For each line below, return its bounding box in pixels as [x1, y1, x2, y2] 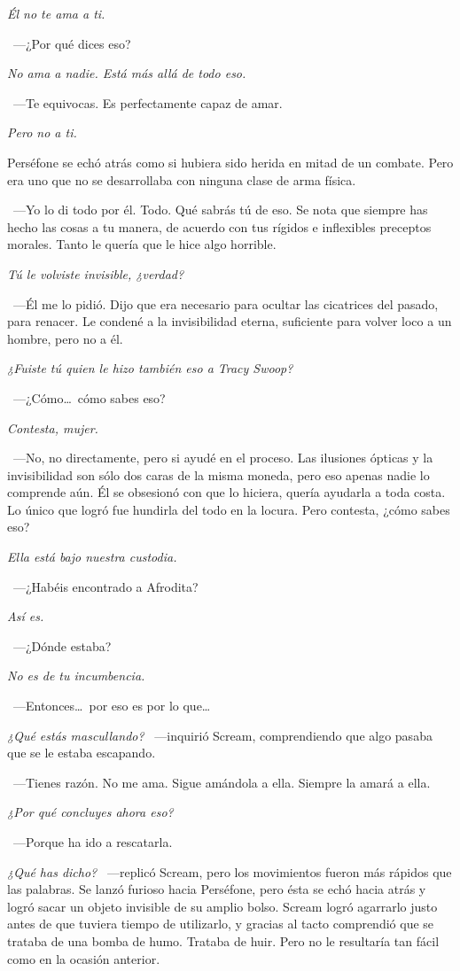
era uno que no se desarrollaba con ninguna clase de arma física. [7, 170, 356, 189]
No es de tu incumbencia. [7, 666, 145, 685]
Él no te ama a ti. [7, 4, 105, 22]
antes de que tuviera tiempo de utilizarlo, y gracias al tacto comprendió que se [7, 914, 434, 933]
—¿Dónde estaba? [12, 636, 112, 655]
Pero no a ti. [7, 123, 77, 142]
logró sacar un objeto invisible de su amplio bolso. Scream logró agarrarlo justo [7, 897, 438, 915]
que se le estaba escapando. [7, 743, 156, 762]
